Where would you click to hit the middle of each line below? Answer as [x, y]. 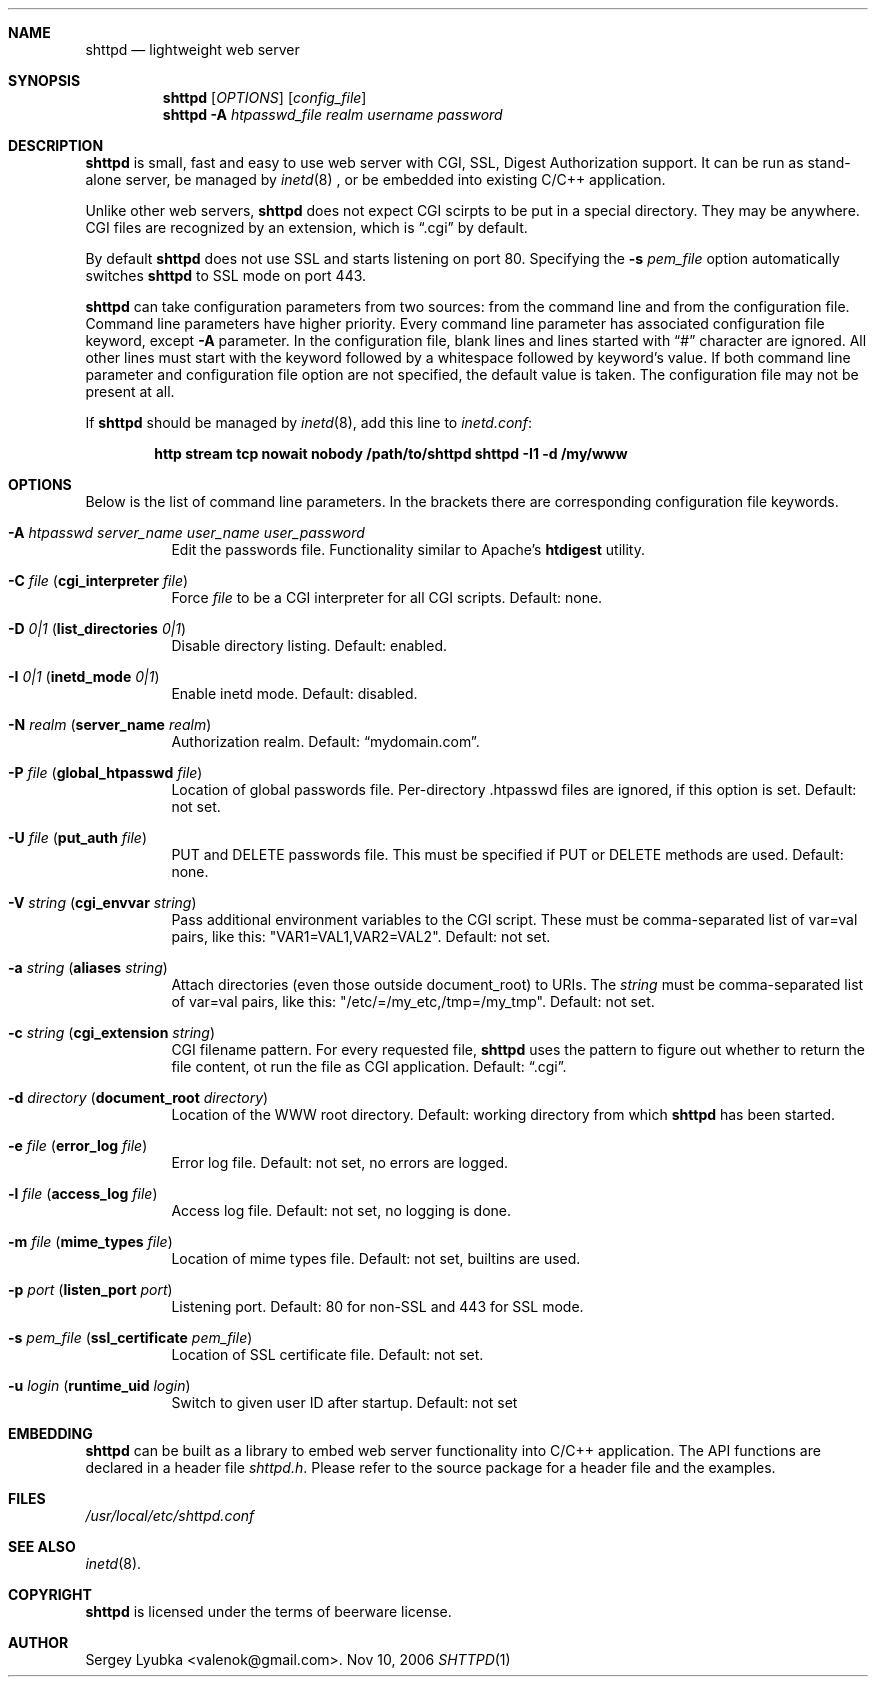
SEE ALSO [42, 1546]
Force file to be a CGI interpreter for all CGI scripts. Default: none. [387, 597]
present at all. [130, 391]
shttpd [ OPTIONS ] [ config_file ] [264, 97]
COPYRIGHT [50, 1594]
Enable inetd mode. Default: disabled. [294, 693]
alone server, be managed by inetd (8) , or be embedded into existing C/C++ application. [375, 179]
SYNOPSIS [44, 80]
